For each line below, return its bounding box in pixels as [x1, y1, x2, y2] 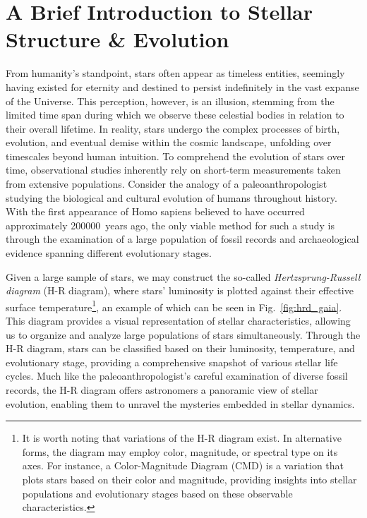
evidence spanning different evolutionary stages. [6, 246, 212, 260]
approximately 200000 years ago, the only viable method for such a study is [6, 217, 335, 232]
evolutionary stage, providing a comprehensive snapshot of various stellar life [6, 354, 338, 369]
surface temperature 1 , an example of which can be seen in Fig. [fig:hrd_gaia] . [6, 297, 342, 314]
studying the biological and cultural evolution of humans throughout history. [6, 190, 337, 205]
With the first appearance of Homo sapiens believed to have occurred [6, 204, 305, 219]
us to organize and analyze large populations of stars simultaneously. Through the [6, 327, 361, 342]
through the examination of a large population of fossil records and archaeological [6, 231, 359, 246]
